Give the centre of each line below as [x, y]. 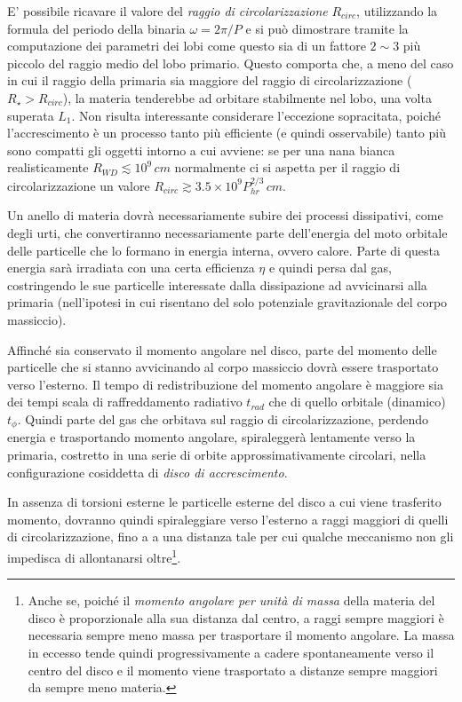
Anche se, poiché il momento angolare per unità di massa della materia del [231, 600]
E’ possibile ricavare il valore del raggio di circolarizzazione [167, 11]
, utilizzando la [397, 11]
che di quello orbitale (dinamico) [357, 402]
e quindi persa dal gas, [330, 268]
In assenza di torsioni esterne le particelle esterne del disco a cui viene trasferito [224, 502]
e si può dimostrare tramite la [327, 28]
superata [31, 115]
